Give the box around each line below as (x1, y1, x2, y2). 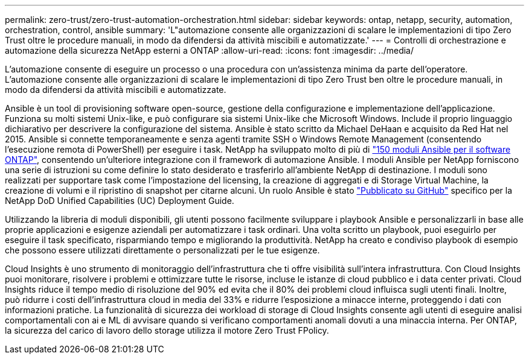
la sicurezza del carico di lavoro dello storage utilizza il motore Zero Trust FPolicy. (5, 325, 329, 335)
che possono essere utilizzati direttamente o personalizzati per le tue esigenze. (5, 245, 320, 255)
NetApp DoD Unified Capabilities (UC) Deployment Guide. (5, 195, 234, 206)
